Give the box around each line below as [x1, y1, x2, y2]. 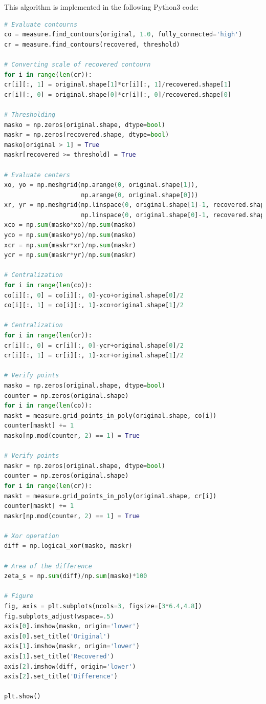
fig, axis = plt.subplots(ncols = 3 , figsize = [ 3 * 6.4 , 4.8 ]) [4, 603, 202, 610]
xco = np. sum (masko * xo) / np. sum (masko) [4, 221, 136, 229]
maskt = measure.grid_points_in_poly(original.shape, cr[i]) [4, 492, 217, 500]
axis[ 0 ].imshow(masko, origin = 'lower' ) [4, 623, 140, 630]
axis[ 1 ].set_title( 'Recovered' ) [4, 653, 114, 660]
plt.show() [4, 693, 41, 700]
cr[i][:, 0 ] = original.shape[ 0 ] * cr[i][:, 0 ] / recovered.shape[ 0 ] [4, 91, 232, 98]
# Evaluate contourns [4, 20, 78, 28]
